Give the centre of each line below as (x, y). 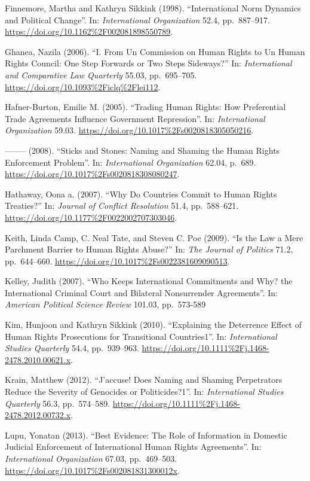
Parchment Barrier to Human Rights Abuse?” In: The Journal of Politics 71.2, (149, 249)
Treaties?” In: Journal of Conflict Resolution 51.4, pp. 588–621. (122, 206)
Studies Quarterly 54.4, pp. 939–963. (72, 348)
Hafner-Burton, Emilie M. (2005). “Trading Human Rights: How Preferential (145, 107)
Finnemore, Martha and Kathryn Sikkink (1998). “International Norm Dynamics (153, 8)
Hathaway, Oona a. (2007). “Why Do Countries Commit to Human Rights (141, 194)
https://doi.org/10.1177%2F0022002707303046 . (91, 217)
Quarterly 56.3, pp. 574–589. (58, 403)
